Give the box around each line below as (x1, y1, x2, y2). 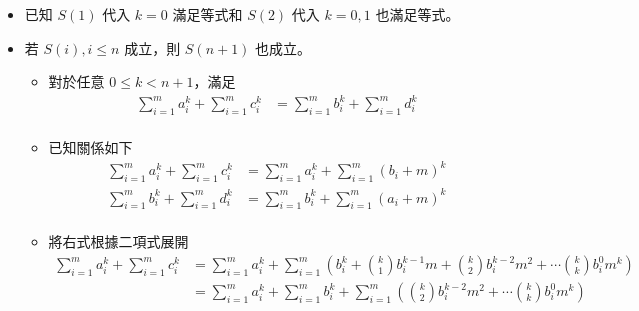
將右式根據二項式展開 (48, 231, 189, 252)
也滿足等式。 (375, 4, 460, 24)
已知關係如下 (48, 137, 133, 158)
